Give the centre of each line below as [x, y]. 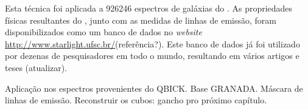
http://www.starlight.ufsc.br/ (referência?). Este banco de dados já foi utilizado [152, 43]
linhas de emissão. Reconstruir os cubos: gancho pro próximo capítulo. [136, 100]
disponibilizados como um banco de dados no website [103, 32]
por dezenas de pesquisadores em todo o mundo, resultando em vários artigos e [152, 56]
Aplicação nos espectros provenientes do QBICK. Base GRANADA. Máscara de [154, 88]
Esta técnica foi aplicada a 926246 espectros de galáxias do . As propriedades [149, 8]
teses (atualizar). [36, 67]
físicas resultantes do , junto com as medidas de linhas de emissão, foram [141, 20]
